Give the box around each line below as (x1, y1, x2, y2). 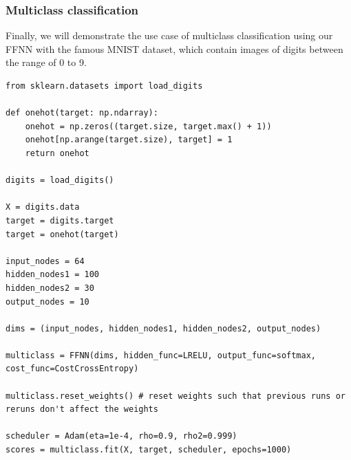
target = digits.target (6, 215, 114, 226)
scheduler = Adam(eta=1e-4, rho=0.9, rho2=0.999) (6, 431, 237, 441)
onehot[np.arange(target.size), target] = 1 (25, 135, 233, 145)
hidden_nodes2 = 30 (6, 283, 94, 293)
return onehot (25, 148, 89, 158)
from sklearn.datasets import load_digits (6, 81, 203, 91)
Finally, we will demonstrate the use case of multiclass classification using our (6, 28, 333, 43)
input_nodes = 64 (6, 256, 85, 266)
